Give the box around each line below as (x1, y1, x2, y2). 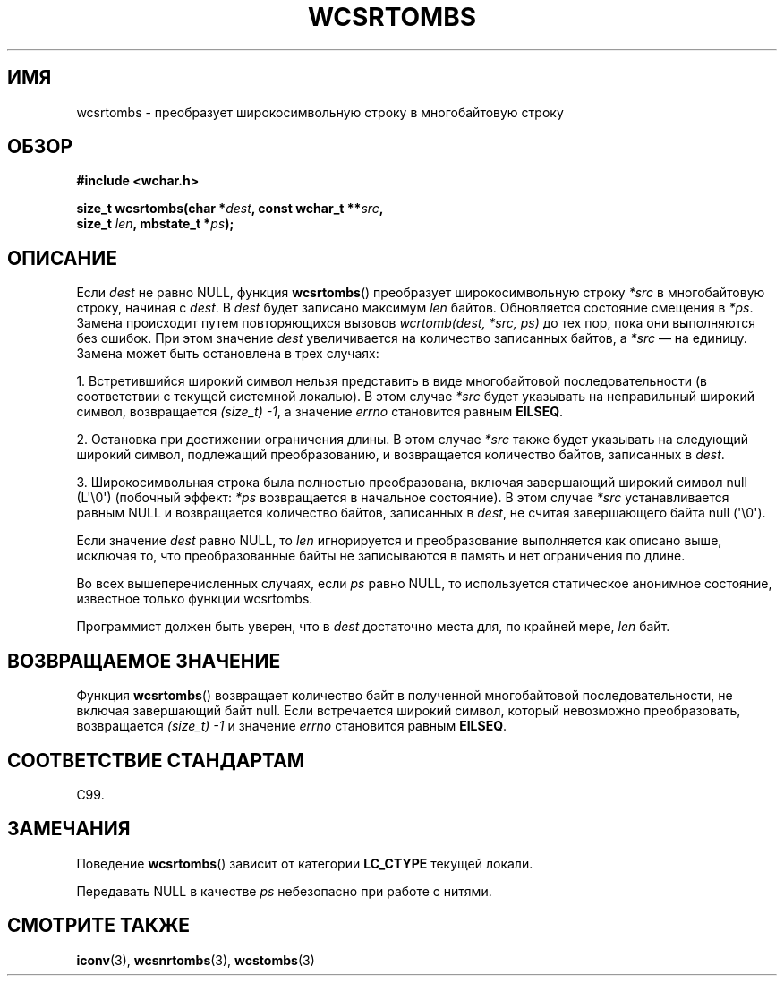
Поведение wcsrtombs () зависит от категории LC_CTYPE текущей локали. (76, 855, 533, 871)
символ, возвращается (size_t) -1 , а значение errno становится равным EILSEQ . (76, 404, 564, 420)
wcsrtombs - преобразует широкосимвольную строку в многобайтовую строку (76, 104, 564, 120)
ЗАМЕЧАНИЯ (7, 817, 131, 841)
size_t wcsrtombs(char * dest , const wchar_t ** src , (76, 201, 384, 217)
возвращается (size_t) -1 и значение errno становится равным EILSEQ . (76, 718, 507, 734)
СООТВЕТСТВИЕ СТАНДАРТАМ (7, 748, 305, 772)
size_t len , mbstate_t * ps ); (76, 216, 234, 232)
